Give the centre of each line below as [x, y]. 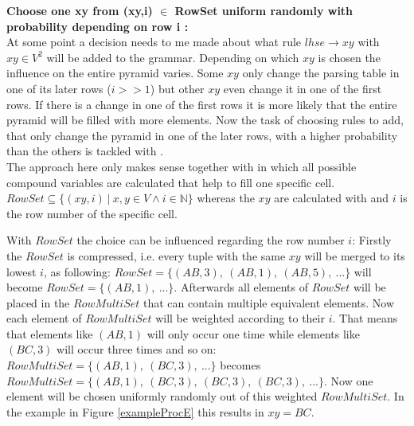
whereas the [226, 198]
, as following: [77, 271]
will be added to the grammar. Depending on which [173, 57]
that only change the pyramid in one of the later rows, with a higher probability [202, 135]
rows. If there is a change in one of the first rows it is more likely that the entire [202, 104]
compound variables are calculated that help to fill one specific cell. [171, 182]
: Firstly [372, 240]
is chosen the [349, 57]
